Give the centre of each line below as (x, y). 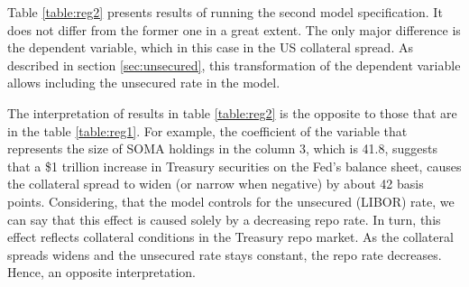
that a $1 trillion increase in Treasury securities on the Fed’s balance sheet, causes (234, 166)
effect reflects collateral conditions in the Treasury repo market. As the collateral (230, 237)
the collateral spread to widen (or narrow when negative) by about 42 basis (216, 184)
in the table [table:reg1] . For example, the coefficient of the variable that (207, 130)
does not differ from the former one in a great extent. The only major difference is (234, 29)
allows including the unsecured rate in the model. (144, 83)
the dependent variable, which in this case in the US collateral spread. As (210, 47)
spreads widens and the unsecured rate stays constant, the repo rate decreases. (225, 254)
